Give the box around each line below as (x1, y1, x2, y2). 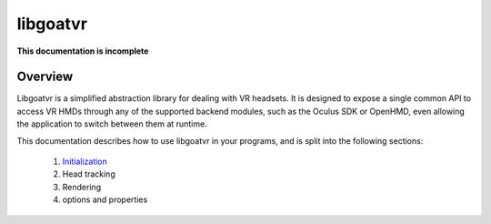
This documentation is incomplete (16, 46, 149, 56)
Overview (16, 69, 74, 85)
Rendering (62, 181, 102, 192)
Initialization (62, 156, 108, 168)
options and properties (62, 194, 148, 205)
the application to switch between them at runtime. (16, 118, 208, 129)
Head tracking (62, 168, 115, 179)
